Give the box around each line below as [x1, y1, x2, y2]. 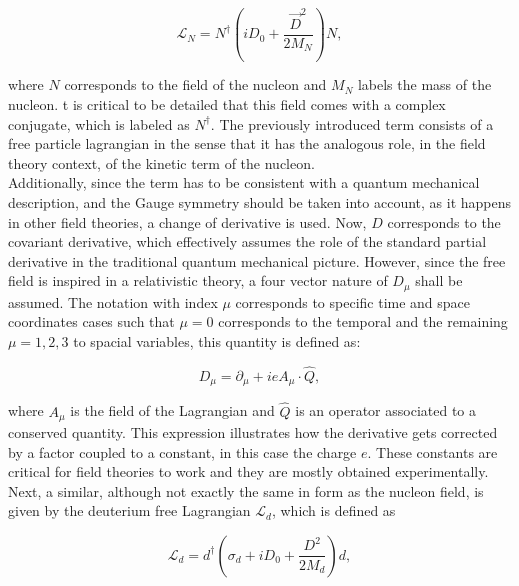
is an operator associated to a [295, 400, 476, 421]
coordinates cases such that [8, 311, 175, 332]
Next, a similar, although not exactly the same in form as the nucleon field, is [8, 480, 484, 501]
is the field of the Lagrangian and [70, 400, 275, 421]
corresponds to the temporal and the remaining [218, 311, 508, 332]
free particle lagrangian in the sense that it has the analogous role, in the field [8, 133, 486, 154]
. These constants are [367, 441, 498, 462]
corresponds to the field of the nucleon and [64, 74, 327, 95]
